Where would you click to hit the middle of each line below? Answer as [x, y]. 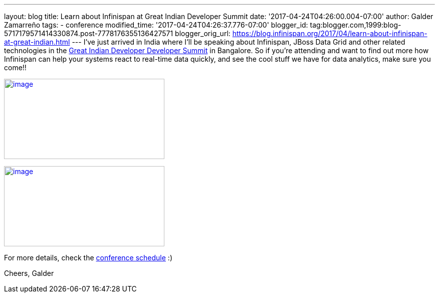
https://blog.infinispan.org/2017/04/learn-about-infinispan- [330, 33]
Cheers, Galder [29, 273]
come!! [15, 67]
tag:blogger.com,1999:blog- [356, 25]
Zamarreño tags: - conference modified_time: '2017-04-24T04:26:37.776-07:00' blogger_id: [156, 25]
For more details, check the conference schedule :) [88, 258]
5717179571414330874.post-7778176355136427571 [89, 33]
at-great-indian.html [37, 42]
